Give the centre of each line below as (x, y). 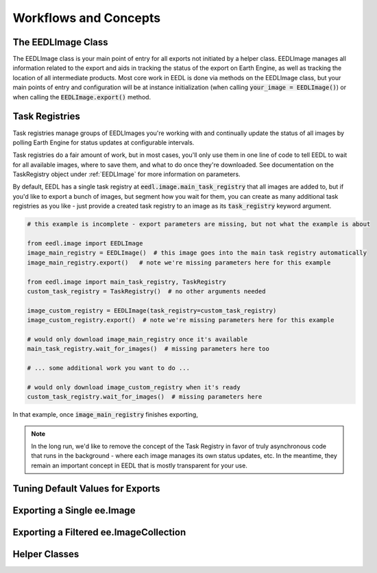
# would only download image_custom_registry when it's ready (134, 387)
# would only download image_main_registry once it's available (137, 339)
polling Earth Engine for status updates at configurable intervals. (104, 142)
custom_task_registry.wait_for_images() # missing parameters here (145, 397)
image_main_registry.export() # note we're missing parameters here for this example (179, 263)
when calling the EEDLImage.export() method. (82, 97)
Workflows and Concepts (87, 18)
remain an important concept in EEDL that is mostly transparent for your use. (139, 465)
